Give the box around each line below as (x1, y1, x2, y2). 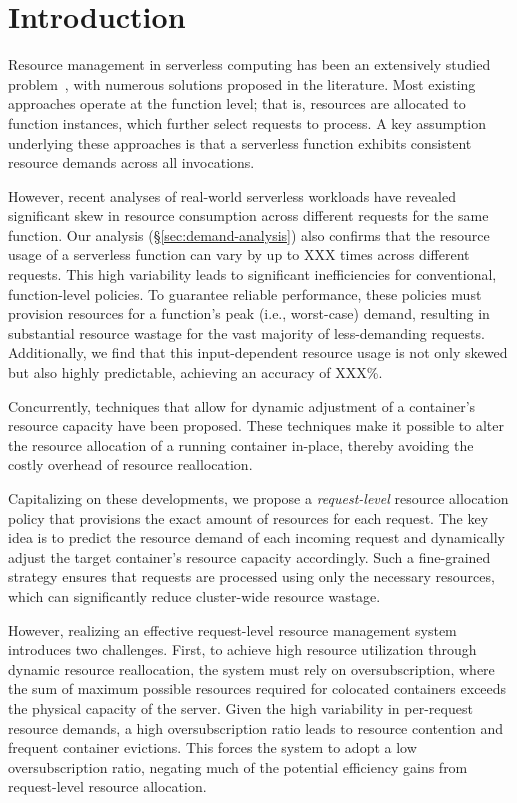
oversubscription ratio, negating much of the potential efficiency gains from (8, 756, 468, 777)
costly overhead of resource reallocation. (8, 454, 253, 475)
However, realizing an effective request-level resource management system (8, 619, 457, 640)
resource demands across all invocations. (8, 152, 255, 173)
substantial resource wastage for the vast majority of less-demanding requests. (8, 322, 485, 343)
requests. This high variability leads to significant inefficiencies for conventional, (8, 264, 497, 285)
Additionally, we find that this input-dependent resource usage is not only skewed (8, 342, 508, 363)
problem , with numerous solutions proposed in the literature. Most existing (8, 73, 476, 94)
